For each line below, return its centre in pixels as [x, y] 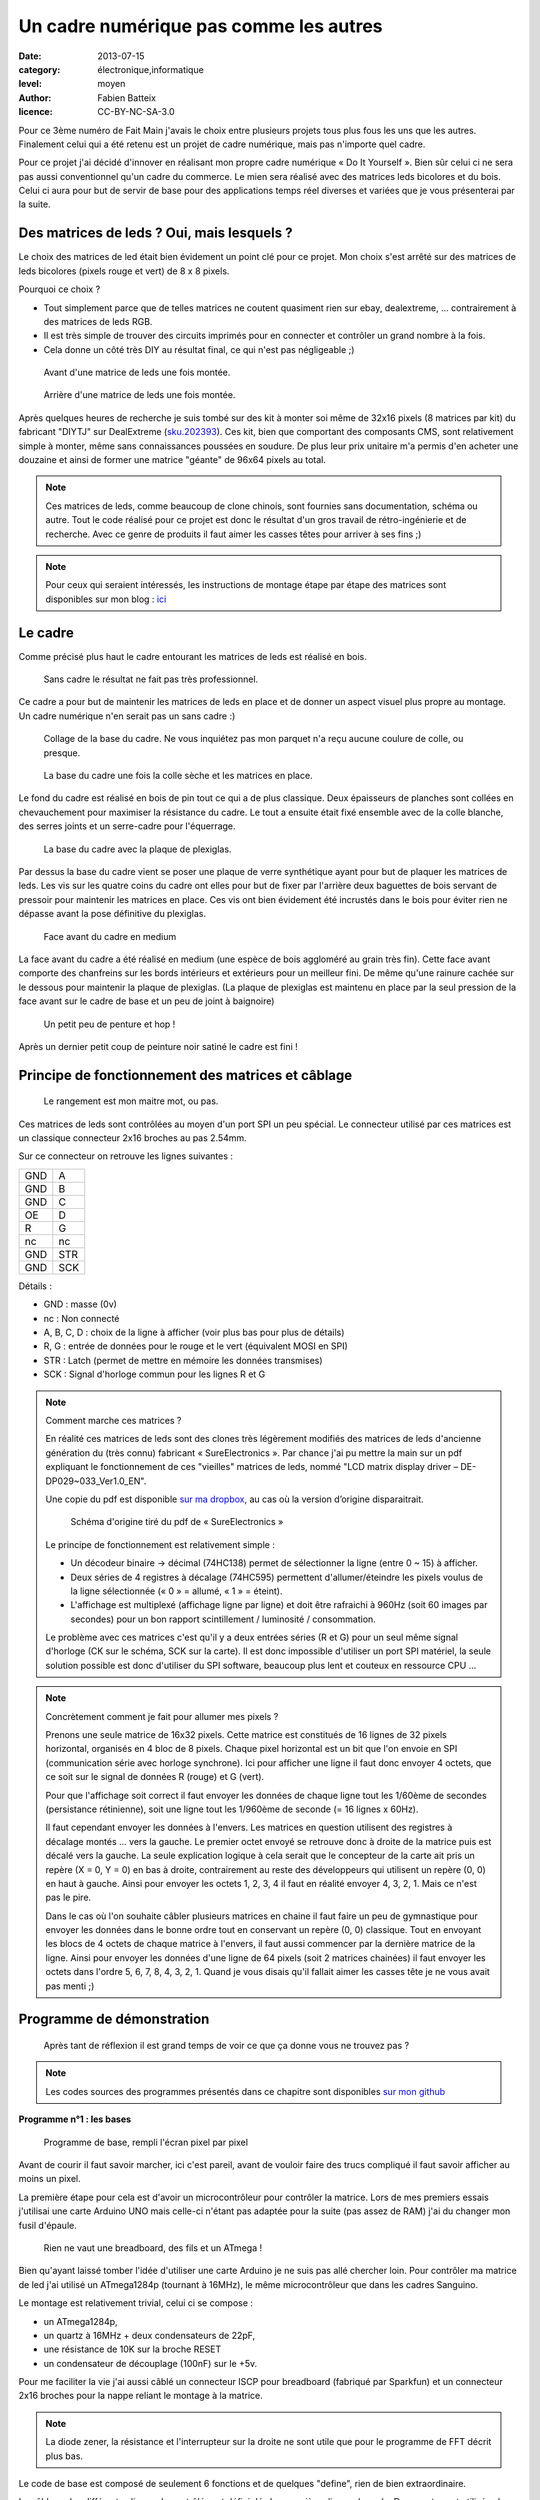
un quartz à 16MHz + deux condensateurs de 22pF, [149, 2335]
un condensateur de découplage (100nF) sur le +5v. [150, 2363]
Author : [35, 97]
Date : [30, 56]
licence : [36, 112]
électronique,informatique [150, 69]
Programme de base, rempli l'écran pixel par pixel [146, 2142]
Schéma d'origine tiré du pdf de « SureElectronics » [177, 1522]
